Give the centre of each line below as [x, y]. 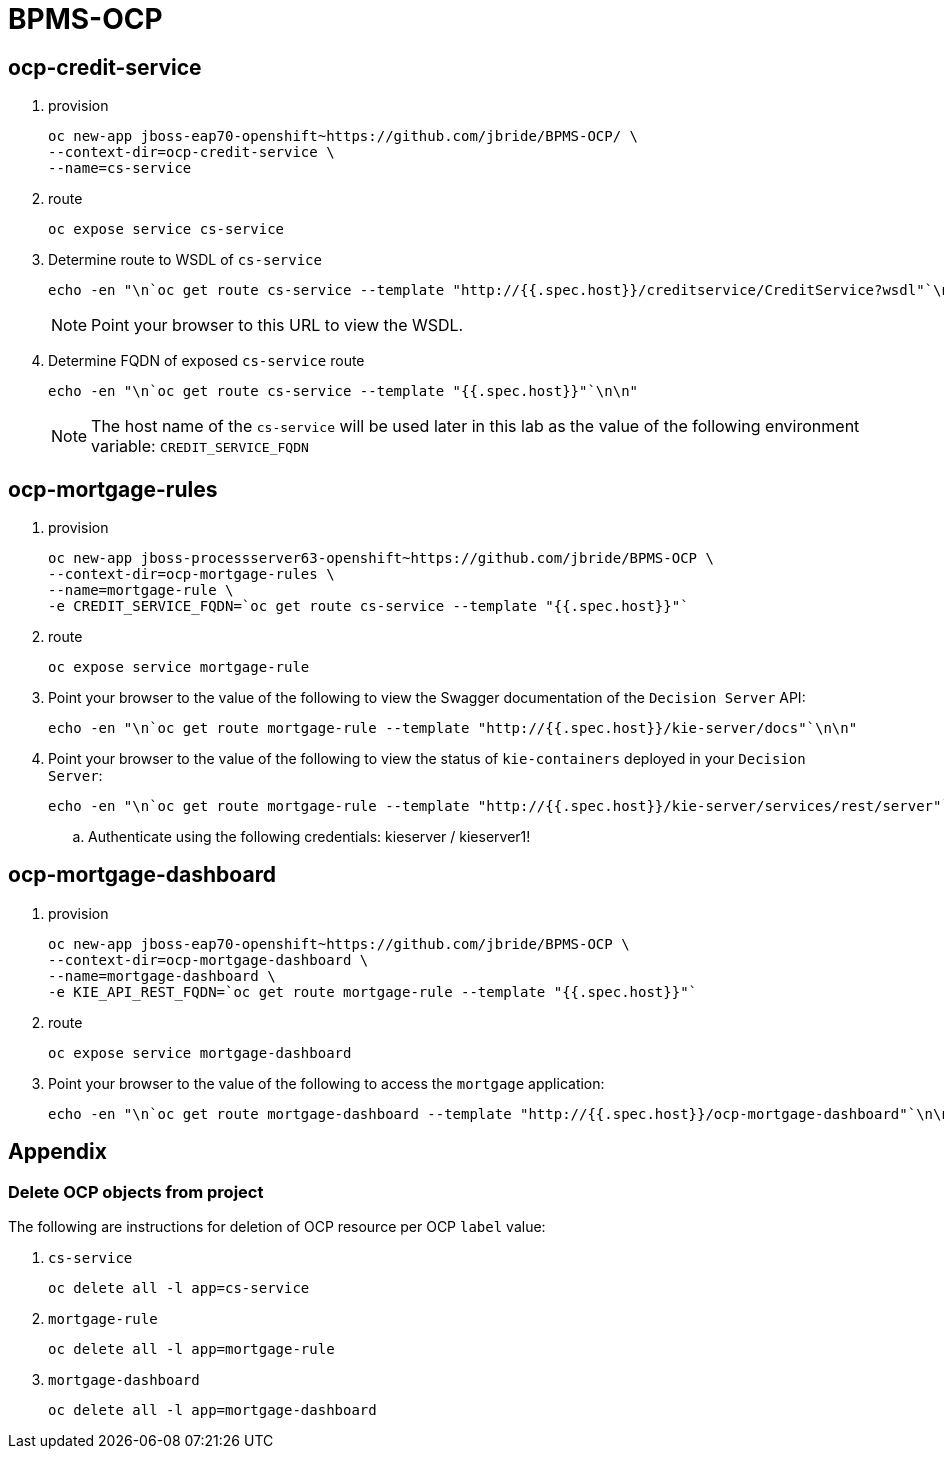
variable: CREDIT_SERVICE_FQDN [200, 446]
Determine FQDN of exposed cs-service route [206, 361]
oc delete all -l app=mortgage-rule [191, 1349]
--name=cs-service [120, 168]
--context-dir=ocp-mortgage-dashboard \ [208, 959]
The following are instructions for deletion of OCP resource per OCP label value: [277, 1227]
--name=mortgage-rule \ [141, 590]
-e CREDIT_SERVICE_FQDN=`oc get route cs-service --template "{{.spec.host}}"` [368, 606]
